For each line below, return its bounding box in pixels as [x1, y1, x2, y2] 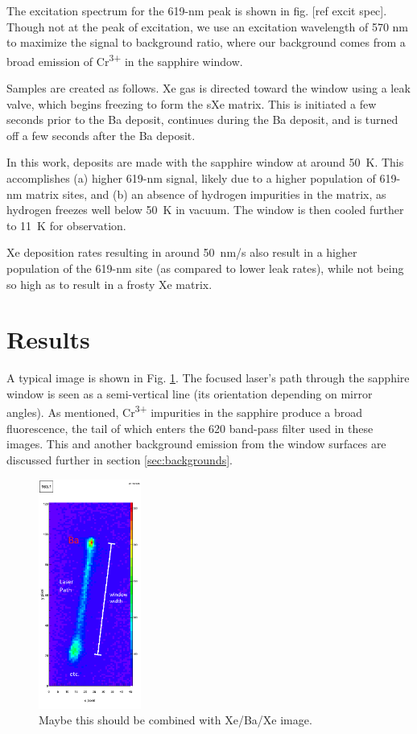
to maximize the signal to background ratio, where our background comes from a [6, 34, 406, 51]
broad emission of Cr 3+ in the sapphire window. [6, 50, 243, 69]
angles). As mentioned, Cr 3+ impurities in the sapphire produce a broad [6, 402, 363, 421]
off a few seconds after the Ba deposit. [6, 126, 196, 143]
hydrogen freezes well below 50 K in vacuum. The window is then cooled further [6, 201, 404, 218]
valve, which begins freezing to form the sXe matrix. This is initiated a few [6, 95, 377, 112]
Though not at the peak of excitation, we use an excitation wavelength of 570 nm [6, 18, 408, 35]
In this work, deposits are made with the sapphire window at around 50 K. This [6, 154, 404, 171]
